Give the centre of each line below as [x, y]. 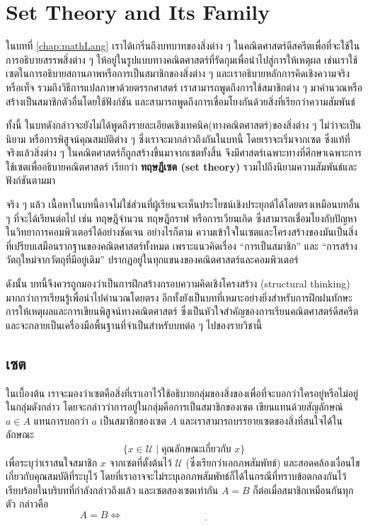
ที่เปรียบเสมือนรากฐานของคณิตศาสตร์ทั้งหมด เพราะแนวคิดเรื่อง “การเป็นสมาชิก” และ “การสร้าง [182, 245]
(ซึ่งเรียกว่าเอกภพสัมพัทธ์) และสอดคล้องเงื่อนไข [273, 462]
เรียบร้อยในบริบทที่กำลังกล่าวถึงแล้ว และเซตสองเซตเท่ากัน [112, 490]
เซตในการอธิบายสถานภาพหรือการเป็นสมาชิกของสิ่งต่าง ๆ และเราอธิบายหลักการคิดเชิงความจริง [178, 73]
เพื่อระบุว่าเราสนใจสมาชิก [52, 462]
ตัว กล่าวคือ [27, 504]
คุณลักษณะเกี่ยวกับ [196, 449]
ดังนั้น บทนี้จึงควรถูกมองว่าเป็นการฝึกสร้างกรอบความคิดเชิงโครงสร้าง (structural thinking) [178, 284]
